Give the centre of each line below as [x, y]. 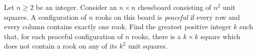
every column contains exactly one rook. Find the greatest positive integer [118, 27]
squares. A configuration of [45, 17]
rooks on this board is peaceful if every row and [167, 17]
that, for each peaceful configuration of [63, 36]
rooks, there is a [156, 36]
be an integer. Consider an [76, 7]
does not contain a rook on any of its [61, 46]
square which [220, 36]
